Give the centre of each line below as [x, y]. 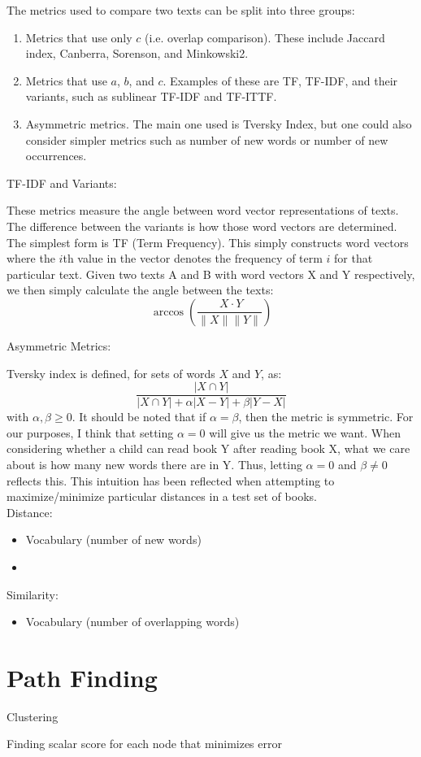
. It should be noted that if [139, 417]
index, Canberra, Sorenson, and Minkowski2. [137, 53]
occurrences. [56, 156]
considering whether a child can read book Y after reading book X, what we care [208, 448]
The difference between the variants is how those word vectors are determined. [202, 226]
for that [354, 258]
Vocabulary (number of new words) [113, 539]
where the [31, 258]
